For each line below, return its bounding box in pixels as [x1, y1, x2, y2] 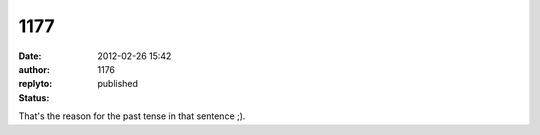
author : [18, 63, 50, 75]
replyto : [18, 78, 53, 90]
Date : [18, 50, 42, 62]
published [97, 78, 139, 90]
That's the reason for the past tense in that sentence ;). [18, 110, 246, 122]
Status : [18, 91, 50, 104]
